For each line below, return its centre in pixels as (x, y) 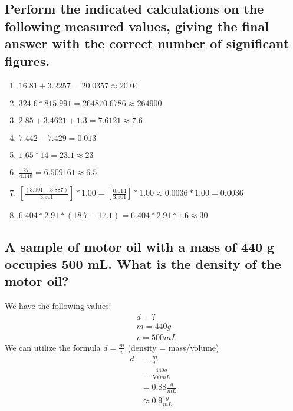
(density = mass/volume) (173, 347)
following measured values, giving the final (137, 26)
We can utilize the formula (53, 347)
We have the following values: (58, 306)
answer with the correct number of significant (147, 43)
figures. (27, 60)
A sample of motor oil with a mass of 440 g (140, 246)
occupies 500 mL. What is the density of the (143, 263)
